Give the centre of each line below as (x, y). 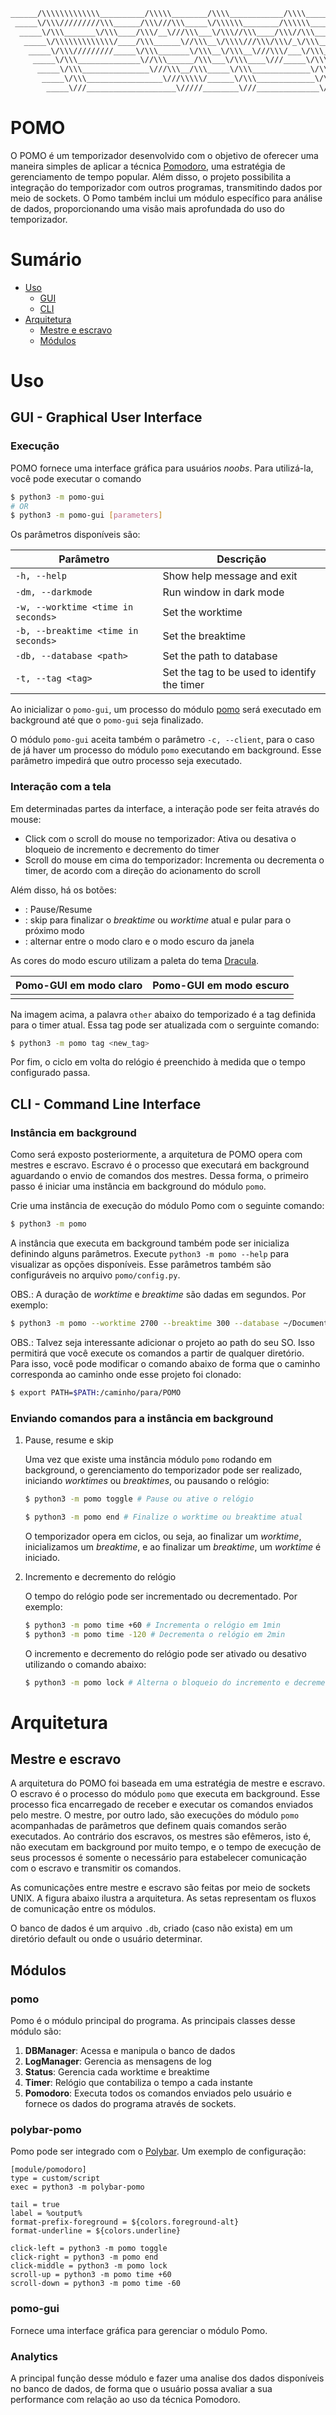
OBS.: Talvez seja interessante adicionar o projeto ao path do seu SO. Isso (162, 1342)
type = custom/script (55, 2179)
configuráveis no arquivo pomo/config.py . (95, 1275)
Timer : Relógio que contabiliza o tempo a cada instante (138, 2083)
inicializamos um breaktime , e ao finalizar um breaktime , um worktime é (173, 1546)
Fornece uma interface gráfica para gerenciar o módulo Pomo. (139, 2330)
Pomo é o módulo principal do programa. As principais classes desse (153, 2021)
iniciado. (42, 1557)
